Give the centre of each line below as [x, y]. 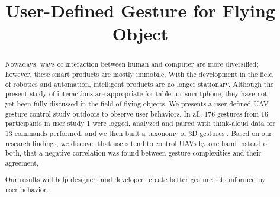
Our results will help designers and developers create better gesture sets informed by [135, 180]
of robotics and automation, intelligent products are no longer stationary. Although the [139, 84]
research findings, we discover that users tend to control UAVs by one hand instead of [137, 143]
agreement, [22, 162]
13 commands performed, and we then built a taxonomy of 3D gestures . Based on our [139, 133]
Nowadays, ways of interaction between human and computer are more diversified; [132, 64]
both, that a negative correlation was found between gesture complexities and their [133, 153]
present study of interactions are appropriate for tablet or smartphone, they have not [136, 94]
